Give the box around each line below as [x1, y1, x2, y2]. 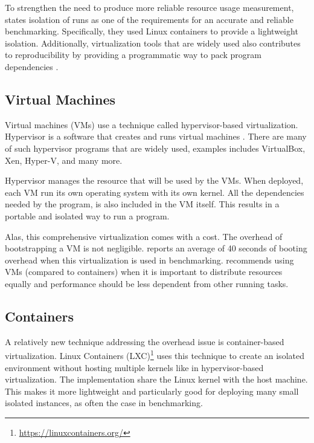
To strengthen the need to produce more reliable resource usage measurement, [5, 1, 294, 13]
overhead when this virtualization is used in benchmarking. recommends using [5, 253, 294, 266]
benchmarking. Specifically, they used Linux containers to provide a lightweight [5, 25, 298, 37]
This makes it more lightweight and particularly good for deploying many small [5, 384, 299, 397]
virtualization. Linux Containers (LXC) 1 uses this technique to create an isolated [5, 348, 304, 361]
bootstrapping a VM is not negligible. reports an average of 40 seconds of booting [5, 242, 307, 254]
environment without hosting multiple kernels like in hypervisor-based [5, 361, 264, 373]
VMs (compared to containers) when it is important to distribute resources [5, 265, 283, 278]
